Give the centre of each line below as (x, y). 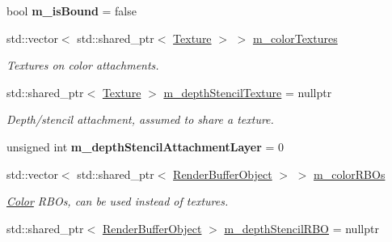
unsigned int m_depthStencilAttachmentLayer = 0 (145, 146)
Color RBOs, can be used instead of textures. (118, 201)
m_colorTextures (295, 38)
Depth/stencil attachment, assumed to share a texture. (140, 119)
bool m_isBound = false (72, 11)
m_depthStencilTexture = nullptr (248, 92)
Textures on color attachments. (83, 65)
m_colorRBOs (350, 174)
